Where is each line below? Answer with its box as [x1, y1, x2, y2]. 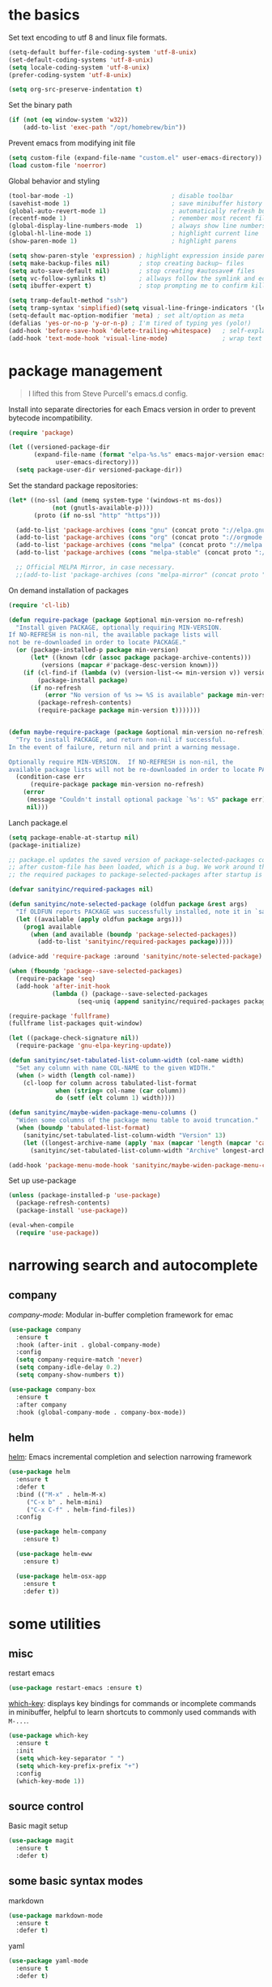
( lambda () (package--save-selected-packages [51, 989, 208, 998]
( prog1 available [23, 923, 82, 931]
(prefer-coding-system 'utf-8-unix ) [8, 71, 132, 79]
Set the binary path [8, 100, 73, 110]
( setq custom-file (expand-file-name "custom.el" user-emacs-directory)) [8, 154, 263, 162]
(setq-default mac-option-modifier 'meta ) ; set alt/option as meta [8, 312, 244, 320]
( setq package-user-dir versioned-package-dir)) [15, 466, 183, 474]
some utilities [8, 1614, 101, 1633]
